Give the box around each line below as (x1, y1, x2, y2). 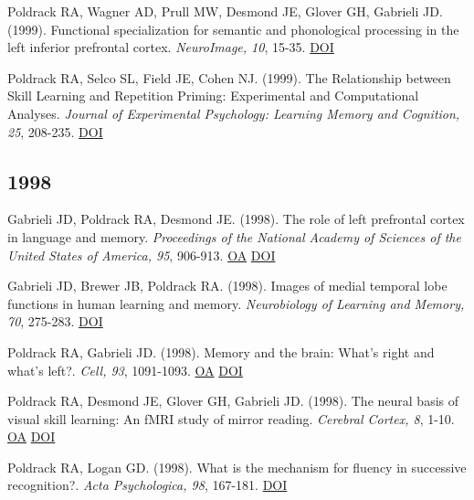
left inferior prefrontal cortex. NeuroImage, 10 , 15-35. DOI (7, 37, 334, 57)
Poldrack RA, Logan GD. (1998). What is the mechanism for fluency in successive (7, 457, 467, 476)
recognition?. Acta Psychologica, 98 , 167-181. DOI (7, 475, 288, 495)
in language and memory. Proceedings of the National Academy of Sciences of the (7, 227, 461, 246)
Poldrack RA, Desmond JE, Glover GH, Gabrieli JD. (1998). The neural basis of (7, 391, 459, 410)
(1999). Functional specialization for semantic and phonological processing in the (7, 19, 459, 38)
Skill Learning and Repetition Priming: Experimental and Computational (7, 86, 419, 105)
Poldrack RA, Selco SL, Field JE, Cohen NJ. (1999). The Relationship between (7, 68, 451, 87)
